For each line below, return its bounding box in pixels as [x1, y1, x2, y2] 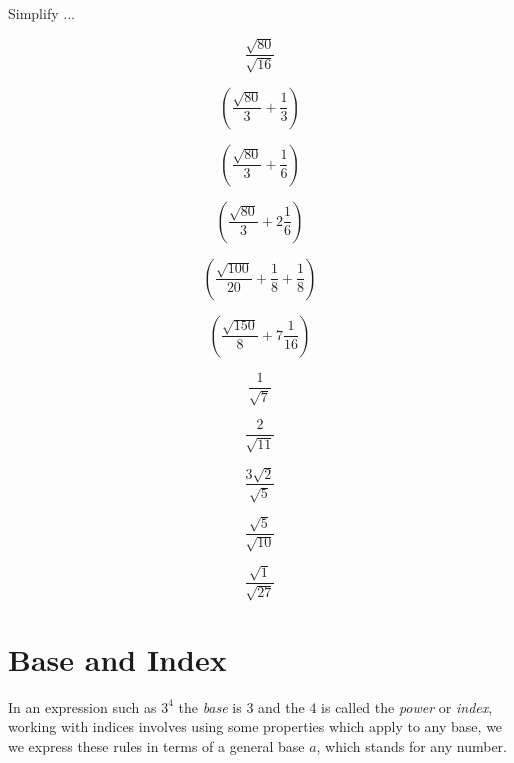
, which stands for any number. [316, 735, 507, 756]
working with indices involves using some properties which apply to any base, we [8, 716, 503, 737]
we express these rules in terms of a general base [8, 735, 305, 756]
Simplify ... [8, 3, 75, 23]
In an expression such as [8, 696, 157, 717]
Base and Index [8, 638, 227, 679]
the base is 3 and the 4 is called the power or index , [178, 696, 493, 717]
